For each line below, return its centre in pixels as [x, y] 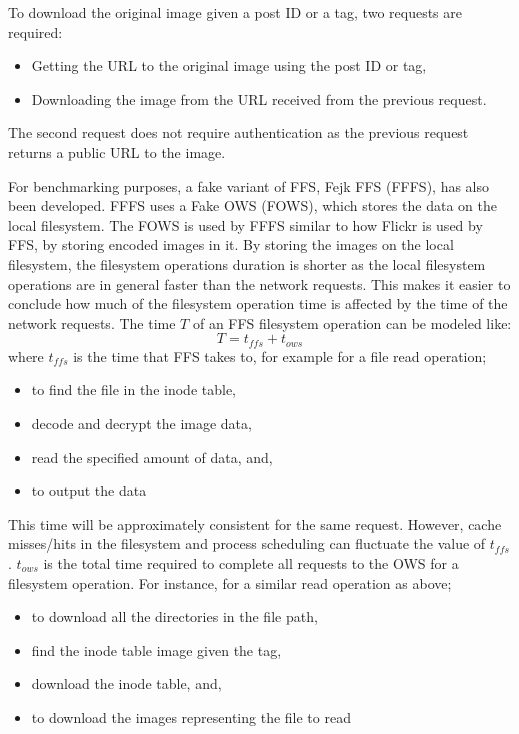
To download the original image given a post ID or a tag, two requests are [235, 12]
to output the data [89, 490]
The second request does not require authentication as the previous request [238, 132]
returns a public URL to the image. [117, 151]
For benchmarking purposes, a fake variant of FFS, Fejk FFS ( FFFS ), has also [249, 185]
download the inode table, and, [126, 683]
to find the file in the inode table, [133, 389]
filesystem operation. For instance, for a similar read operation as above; [230, 582]
